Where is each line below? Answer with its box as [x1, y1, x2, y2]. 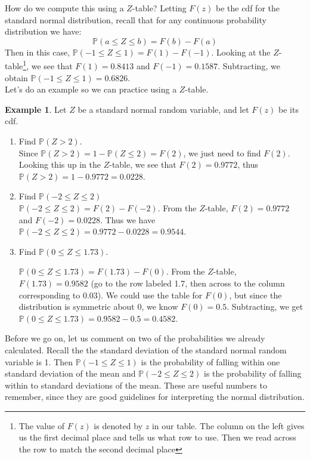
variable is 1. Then [5, 355, 73, 368]
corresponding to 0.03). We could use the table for [18, 288, 203, 301]
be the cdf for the [215, 2, 280, 14]
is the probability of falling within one [141, 355, 280, 368]
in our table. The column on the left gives [151, 419, 305, 432]
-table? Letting [132, 2, 187, 14]
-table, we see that [109, 158, 176, 171]
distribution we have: [5, 25, 82, 38]
